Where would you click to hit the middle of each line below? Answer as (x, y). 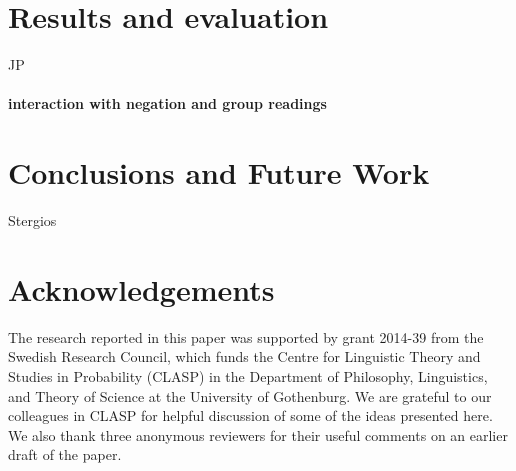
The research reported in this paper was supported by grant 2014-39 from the (246, 336)
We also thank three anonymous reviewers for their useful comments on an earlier (258, 434)
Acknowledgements (141, 288)
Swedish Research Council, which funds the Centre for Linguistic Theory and (244, 356)
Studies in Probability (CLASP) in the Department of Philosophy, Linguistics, (248, 375)
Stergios (32, 220)
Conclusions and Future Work (219, 172)
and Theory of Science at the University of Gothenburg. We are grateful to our (250, 395)
